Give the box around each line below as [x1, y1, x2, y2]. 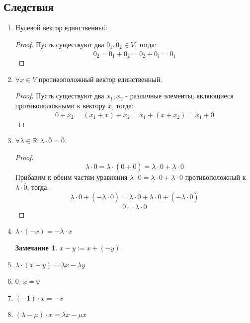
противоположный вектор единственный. [39, 74, 163, 84]
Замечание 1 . [15, 242, 58, 253]
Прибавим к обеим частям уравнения [15, 172, 128, 182]
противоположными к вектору [15, 100, 106, 110]
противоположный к [185, 172, 246, 182]
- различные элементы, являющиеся [125, 90, 234, 101]
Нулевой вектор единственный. [15, 22, 109, 33]
